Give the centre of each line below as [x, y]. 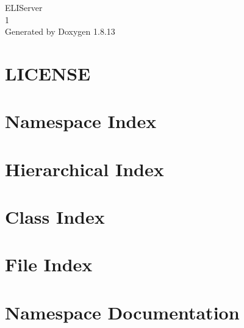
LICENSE [48, 73]
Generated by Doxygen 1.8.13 [60, 31]
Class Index [55, 217]
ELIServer [24, 7]
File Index [49, 264]
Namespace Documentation [122, 312]
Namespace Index [81, 121]
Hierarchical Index [84, 169]
